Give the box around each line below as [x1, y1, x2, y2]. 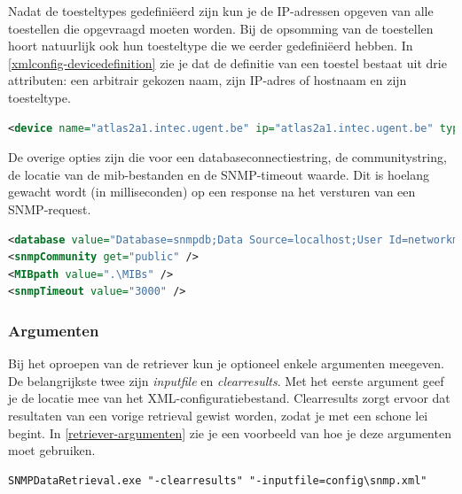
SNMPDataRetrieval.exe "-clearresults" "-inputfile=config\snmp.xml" [8, 474, 427, 487]
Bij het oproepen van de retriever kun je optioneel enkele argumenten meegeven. [8, 354, 444, 373]
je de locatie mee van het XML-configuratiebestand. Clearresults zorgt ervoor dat [8, 389, 450, 407]
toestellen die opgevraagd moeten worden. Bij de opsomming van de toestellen [8, 19, 434, 37]
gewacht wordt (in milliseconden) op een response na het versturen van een [8, 182, 416, 201]
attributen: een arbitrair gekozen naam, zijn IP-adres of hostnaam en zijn [8, 71, 407, 89]
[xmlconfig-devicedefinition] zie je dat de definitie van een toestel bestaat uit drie [8, 53, 447, 72]
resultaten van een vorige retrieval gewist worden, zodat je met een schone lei [8, 405, 428, 424]
